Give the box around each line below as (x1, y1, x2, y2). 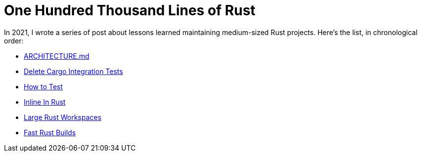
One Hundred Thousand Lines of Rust (4, 2, 256, 19)
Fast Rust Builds (24, 128, 76, 137)
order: (4, 36, 24, 45)
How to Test (24, 82, 63, 91)
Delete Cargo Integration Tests (24, 67, 123, 76)
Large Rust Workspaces (24, 113, 101, 121)
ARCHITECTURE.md (24, 51, 90, 60)
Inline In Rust (24, 97, 66, 106)
